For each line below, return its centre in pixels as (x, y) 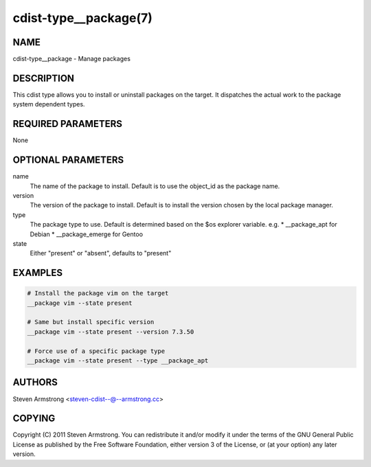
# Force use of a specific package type (96, 351)
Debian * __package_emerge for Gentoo (87, 234)
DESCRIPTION (44, 78)
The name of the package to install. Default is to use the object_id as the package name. (155, 186)
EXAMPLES (38, 273)
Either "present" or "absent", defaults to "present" (101, 253)
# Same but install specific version (91, 322)
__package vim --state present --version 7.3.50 (111, 332)
